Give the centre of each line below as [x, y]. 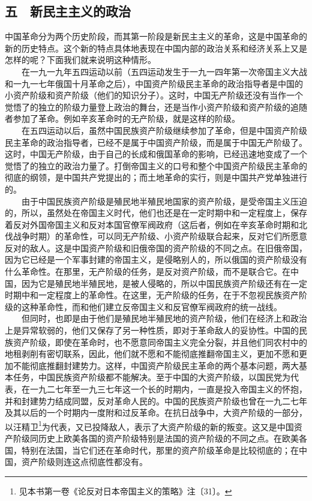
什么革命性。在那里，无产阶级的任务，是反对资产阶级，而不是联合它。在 [148, 271]
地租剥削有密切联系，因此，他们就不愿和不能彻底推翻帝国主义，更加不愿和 [152, 354]
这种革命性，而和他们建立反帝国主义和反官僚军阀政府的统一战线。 [151, 306]
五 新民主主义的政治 [68, 11]
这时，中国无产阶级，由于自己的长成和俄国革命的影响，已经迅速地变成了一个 [156, 154]
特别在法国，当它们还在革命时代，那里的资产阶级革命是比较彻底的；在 [160, 450]
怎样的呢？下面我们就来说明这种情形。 [80, 60]
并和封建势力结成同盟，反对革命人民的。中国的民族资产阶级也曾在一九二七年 [156, 400]
